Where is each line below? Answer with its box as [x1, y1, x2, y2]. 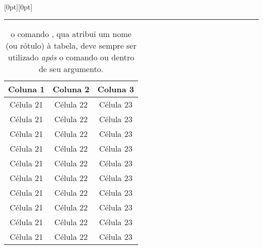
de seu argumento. [38, 62, 104, 75]
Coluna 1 [8, 83, 45, 95]
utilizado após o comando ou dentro [8, 51, 135, 63]
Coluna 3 [97, 83, 134, 95]
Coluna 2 [53, 83, 90, 95]
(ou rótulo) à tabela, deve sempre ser [6, 39, 137, 51]
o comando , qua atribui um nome [11, 27, 131, 40]
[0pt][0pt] [4, 2, 33, 12]
